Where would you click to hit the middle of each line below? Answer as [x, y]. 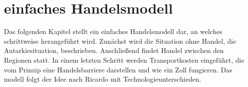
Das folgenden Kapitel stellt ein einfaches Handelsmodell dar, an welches [113, 31]
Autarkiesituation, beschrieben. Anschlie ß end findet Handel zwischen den [114, 50]
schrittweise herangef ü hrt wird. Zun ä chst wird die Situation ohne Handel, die [120, 41]
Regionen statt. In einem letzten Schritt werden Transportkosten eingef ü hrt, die [124, 60]
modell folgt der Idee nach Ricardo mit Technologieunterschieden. [103, 79]
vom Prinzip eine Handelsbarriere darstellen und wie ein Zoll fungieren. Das [118, 69]
